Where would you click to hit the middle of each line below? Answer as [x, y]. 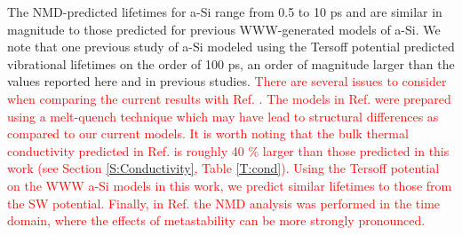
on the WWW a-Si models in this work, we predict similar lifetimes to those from [230, 185]
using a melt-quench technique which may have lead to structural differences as [223, 116]
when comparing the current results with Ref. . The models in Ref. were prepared [229, 98]
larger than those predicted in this [356, 150]
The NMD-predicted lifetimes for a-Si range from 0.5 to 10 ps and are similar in [225, 12]
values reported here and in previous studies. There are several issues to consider [227, 81]
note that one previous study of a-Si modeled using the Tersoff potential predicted [231, 47]
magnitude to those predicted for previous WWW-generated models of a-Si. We [224, 29]
